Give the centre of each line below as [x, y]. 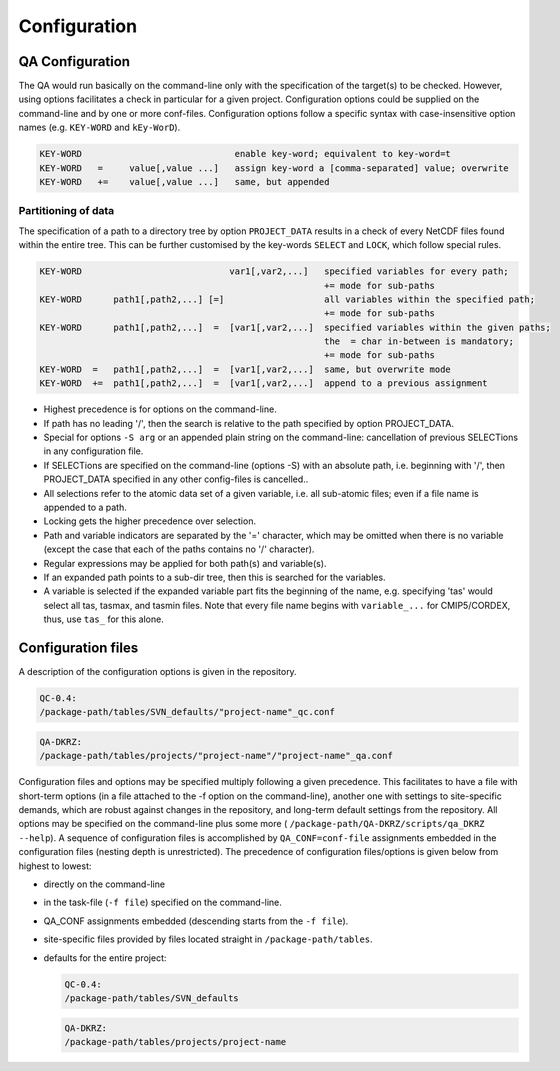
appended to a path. [85, 507]
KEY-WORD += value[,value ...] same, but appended [184, 181]
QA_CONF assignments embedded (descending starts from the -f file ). [196, 921]
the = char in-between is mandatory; [419, 341]
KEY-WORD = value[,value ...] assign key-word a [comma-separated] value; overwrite [274, 168]
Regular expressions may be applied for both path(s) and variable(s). [185, 563]
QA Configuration [74, 61]
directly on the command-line [104, 884]
